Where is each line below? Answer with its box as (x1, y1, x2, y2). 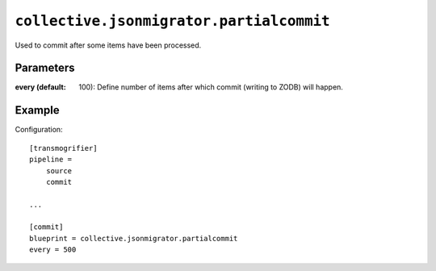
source (45, 166, 73, 175)
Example (15, 103, 60, 117)
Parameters (15, 61, 75, 75)
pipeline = (29, 155, 73, 165)
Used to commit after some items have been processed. (15, 40, 202, 50)
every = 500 (29, 245, 77, 254)
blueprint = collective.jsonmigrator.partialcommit (29, 234, 238, 243)
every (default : (15, 82, 66, 92)
